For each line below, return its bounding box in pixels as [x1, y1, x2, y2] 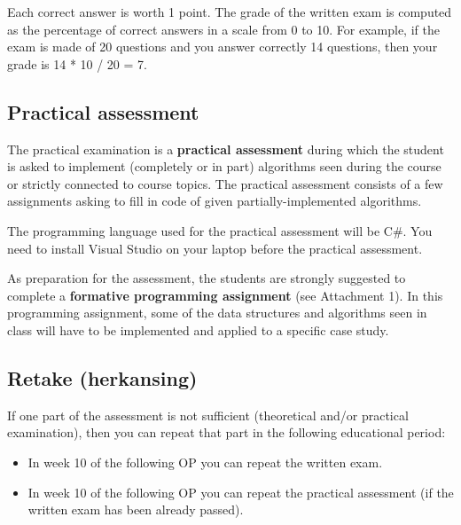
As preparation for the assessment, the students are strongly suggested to [7, 269, 406, 287]
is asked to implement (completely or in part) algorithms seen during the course [7, 157, 441, 176]
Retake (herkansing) [7, 364, 198, 391]
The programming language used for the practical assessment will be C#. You [7, 221, 433, 239]
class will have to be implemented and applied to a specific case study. [7, 320, 389, 339]
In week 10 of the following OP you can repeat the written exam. [27, 452, 383, 471]
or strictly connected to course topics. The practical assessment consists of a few [7, 174, 443, 192]
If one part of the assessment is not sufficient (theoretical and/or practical [7, 405, 409, 424]
